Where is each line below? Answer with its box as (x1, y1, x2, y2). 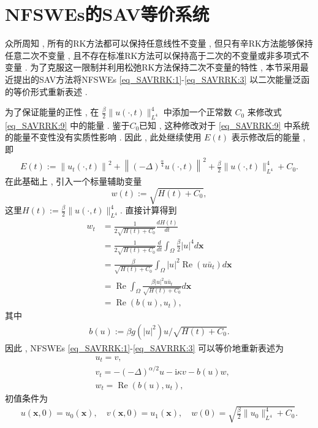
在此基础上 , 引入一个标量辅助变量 (5, 175, 142, 188)
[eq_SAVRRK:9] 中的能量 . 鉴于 (5, 118, 130, 131)
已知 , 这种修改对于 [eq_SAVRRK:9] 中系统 (139, 118, 310, 131)
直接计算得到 (125, 204, 177, 216)
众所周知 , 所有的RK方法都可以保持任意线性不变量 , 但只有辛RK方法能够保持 (5, 37, 313, 50)
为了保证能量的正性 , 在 (5, 105, 99, 118)
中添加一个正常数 (163, 105, 232, 118)
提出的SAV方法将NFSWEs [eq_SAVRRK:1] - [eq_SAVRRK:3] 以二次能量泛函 (13, 72, 310, 85)
